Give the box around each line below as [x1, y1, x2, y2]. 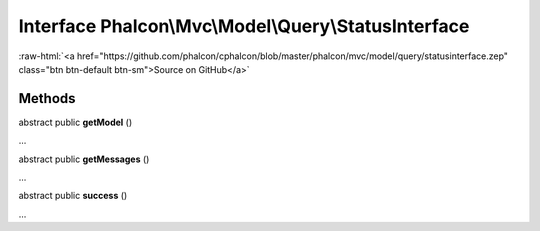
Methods [18, 90, 76, 107]
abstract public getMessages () [18, 153, 150, 165]
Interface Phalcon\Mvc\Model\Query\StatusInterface [18, 15, 470, 37]
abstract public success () [18, 190, 128, 202]
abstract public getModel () [18, 116, 133, 128]
